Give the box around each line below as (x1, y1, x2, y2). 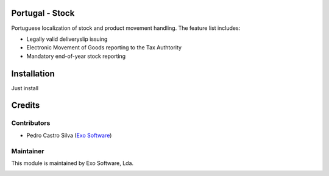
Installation (11, 68, 55, 79)
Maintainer (11, 147, 44, 155)
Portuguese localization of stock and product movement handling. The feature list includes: (11, 24, 241, 32)
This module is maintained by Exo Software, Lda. (11, 159, 134, 167)
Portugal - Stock (11, 8, 75, 18)
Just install (11, 84, 39, 91)
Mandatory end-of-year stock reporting (26, 52, 126, 60)
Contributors (11, 119, 51, 127)
